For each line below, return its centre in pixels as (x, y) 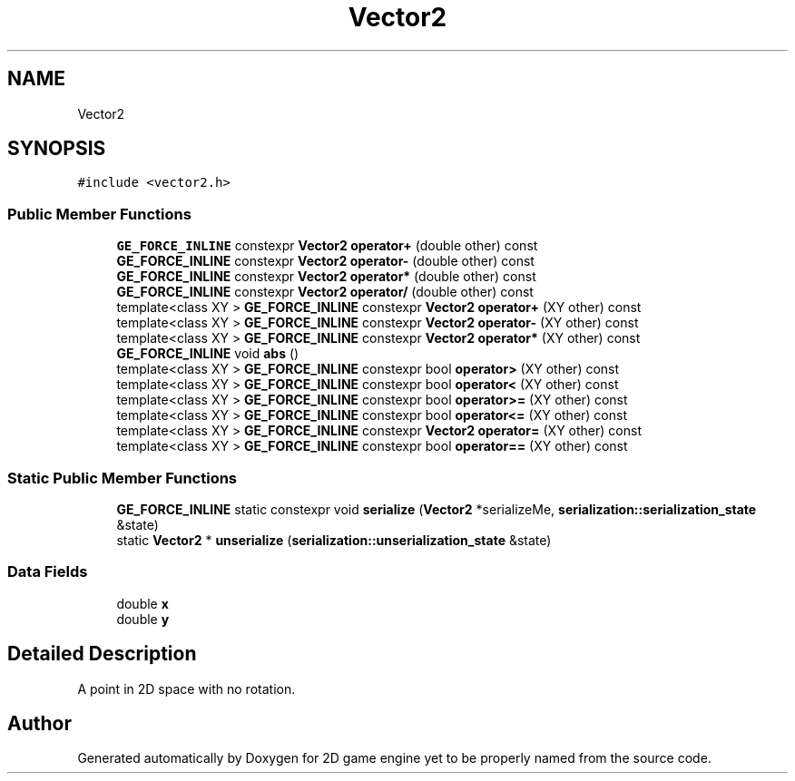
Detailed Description (102, 654)
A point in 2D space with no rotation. (186, 688)
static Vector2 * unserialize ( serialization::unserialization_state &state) (334, 540)
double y (143, 619)
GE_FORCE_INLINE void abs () (208, 354)
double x (142, 603)
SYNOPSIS (57, 149)
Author (39, 723)
